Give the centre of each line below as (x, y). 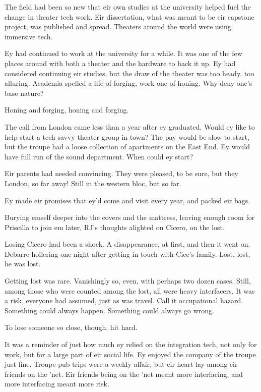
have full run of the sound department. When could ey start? (99, 156)
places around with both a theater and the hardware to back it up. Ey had (120, 63)
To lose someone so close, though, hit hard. (71, 327)
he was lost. (23, 264)
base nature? (24, 93)
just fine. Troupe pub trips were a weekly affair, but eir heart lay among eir (121, 364)
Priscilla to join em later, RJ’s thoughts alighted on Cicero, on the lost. (115, 227)
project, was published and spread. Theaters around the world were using (118, 26)
